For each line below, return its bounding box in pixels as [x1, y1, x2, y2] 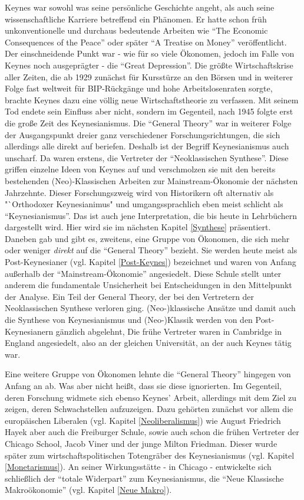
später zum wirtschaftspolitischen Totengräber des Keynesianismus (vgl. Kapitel [5, 449, 295, 461]
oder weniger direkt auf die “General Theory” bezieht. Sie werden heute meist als [5, 244, 298, 256]
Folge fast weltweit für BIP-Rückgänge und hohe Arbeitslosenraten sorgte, [5, 82, 273, 94]
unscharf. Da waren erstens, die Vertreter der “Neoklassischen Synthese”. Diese [5, 151, 289, 164]
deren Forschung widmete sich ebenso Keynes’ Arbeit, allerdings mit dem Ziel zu [5, 391, 296, 403]
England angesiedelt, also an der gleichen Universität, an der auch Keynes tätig [5, 336, 292, 349]
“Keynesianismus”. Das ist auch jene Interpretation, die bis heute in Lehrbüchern [5, 209, 298, 221]
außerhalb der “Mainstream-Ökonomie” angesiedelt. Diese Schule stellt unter [5, 267, 282, 279]
